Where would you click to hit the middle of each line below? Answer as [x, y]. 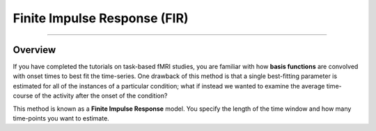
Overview [34, 50]
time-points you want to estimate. [61, 118]
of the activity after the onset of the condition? [101, 96]
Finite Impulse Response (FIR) [101, 18]
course [23, 96]
